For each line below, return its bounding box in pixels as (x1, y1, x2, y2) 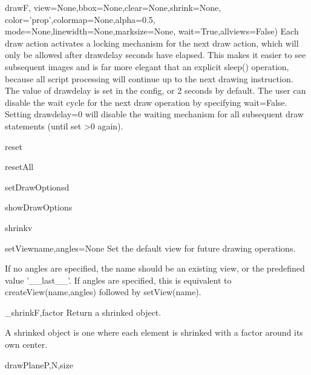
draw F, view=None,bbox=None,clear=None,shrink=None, (5, 1, 221, 13)
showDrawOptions (5, 201, 73, 214)
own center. (5, 338, 48, 351)
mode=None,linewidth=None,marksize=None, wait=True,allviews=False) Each (5, 25, 299, 37)
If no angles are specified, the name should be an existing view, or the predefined (5, 262, 305, 275)
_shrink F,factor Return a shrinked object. (5, 305, 162, 318)
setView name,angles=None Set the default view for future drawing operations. (5, 241, 296, 254)
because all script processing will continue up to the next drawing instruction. (5, 72, 293, 85)
